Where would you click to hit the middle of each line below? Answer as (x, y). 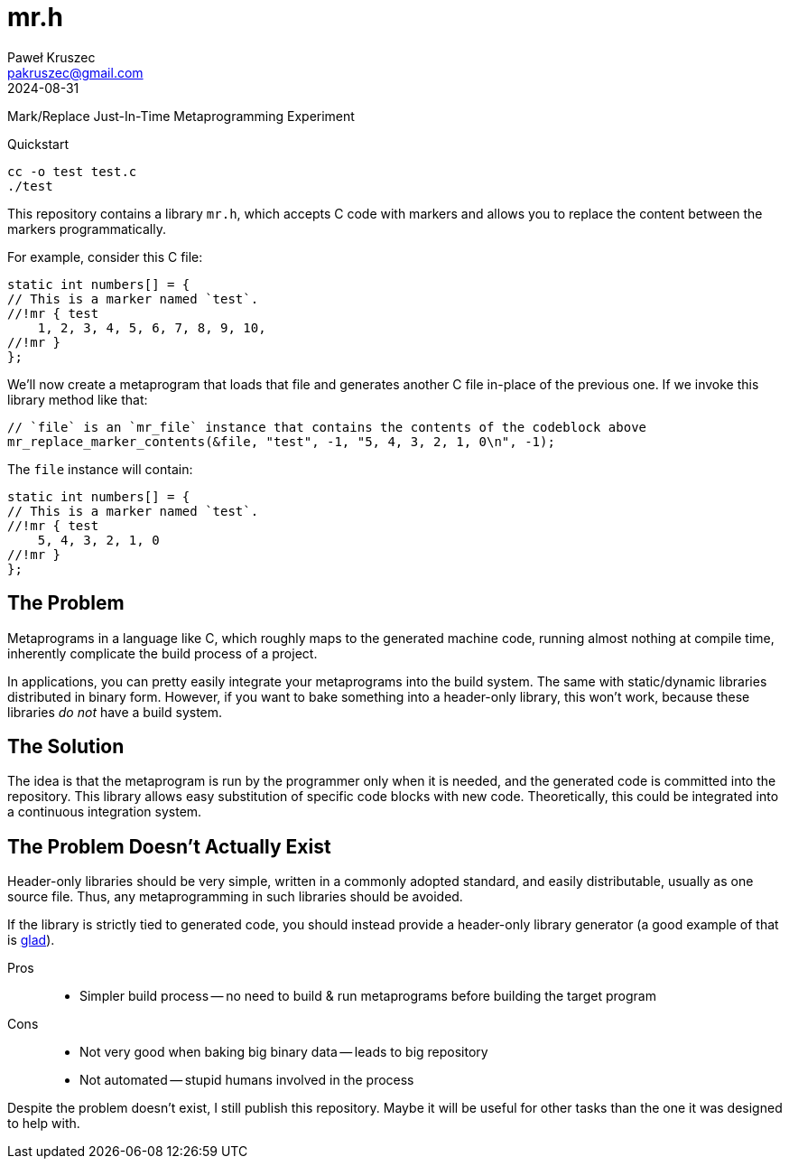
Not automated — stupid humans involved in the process (247, 1080)
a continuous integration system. (105, 812)
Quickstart (38, 144)
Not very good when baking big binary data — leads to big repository (284, 1052)
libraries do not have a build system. (115, 712)
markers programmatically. (87, 229)
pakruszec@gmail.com (75, 72)
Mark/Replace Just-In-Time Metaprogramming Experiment (181, 116)
